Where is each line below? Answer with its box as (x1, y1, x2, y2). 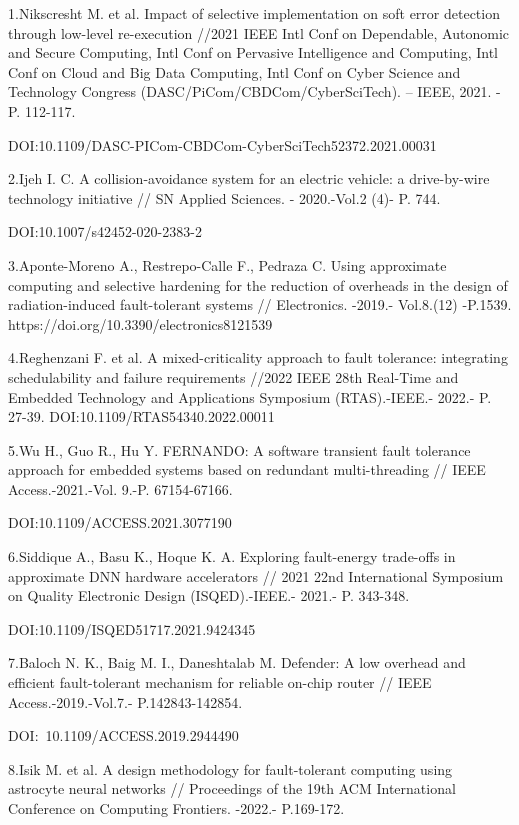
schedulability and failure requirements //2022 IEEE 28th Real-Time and (8, 366, 459, 387)
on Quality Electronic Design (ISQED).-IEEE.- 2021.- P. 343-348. (8, 585, 410, 606)
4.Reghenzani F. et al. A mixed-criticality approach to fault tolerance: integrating (8, 347, 508, 368)
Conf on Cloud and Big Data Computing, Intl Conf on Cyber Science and (8, 61, 461, 82)
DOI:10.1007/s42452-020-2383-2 (8, 221, 202, 242)
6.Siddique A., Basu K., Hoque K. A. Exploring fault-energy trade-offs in (8, 546, 456, 567)
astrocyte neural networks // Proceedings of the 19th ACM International (8, 778, 456, 799)
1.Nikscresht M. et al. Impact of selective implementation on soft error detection (8, 3, 500, 23)
